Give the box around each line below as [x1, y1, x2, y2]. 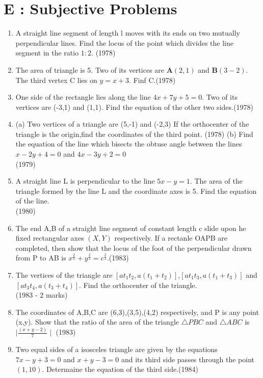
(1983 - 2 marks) [15, 289, 68, 300]
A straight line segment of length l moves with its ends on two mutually [15, 27, 241, 38]
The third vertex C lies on [15, 74, 97, 85]
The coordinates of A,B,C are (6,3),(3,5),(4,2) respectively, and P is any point [15, 306, 259, 317]
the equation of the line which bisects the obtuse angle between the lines [15, 138, 242, 149]
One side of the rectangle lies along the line [15, 92, 151, 102]
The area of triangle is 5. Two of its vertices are [15, 64, 165, 75]
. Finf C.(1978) [129, 74, 176, 85]
